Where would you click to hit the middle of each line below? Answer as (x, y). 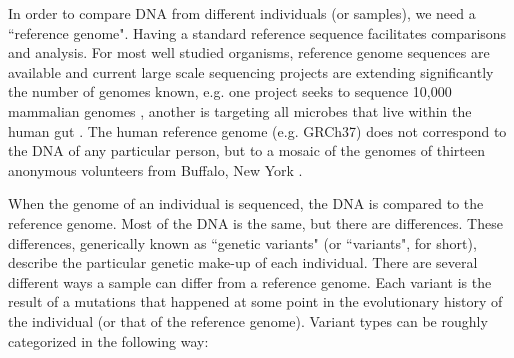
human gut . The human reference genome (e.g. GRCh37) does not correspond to (257, 130)
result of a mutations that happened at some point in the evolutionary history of (255, 301)
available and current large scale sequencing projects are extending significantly (251, 71)
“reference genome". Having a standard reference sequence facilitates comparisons (257, 32)
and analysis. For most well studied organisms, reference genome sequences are (249, 52)
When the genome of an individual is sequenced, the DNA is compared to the (246, 203)
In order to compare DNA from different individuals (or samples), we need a (242, 13)
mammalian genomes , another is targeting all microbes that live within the (240, 110)
